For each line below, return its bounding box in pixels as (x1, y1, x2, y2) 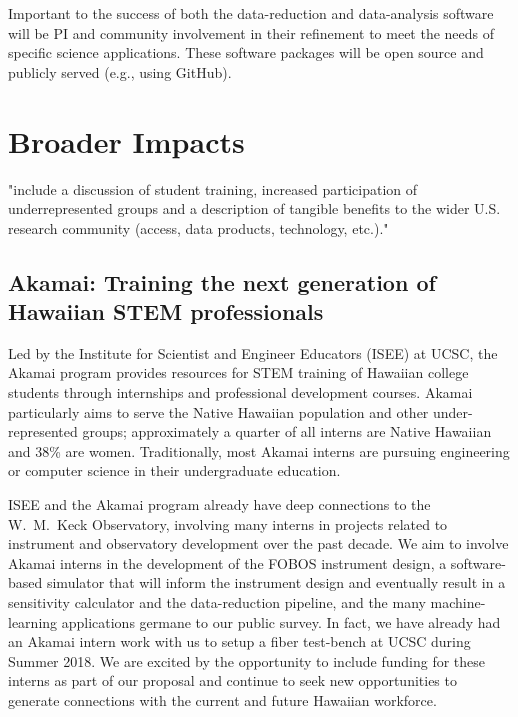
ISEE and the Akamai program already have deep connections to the (8, 494, 431, 515)
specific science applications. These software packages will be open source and (8, 42, 484, 63)
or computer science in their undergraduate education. (8, 460, 341, 481)
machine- (430, 592, 486, 612)
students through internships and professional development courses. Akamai (8, 382, 473, 403)
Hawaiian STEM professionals (8, 296, 324, 327)
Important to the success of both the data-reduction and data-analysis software (8, 3, 494, 23)
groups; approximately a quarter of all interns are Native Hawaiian (82, 421, 492, 442)
